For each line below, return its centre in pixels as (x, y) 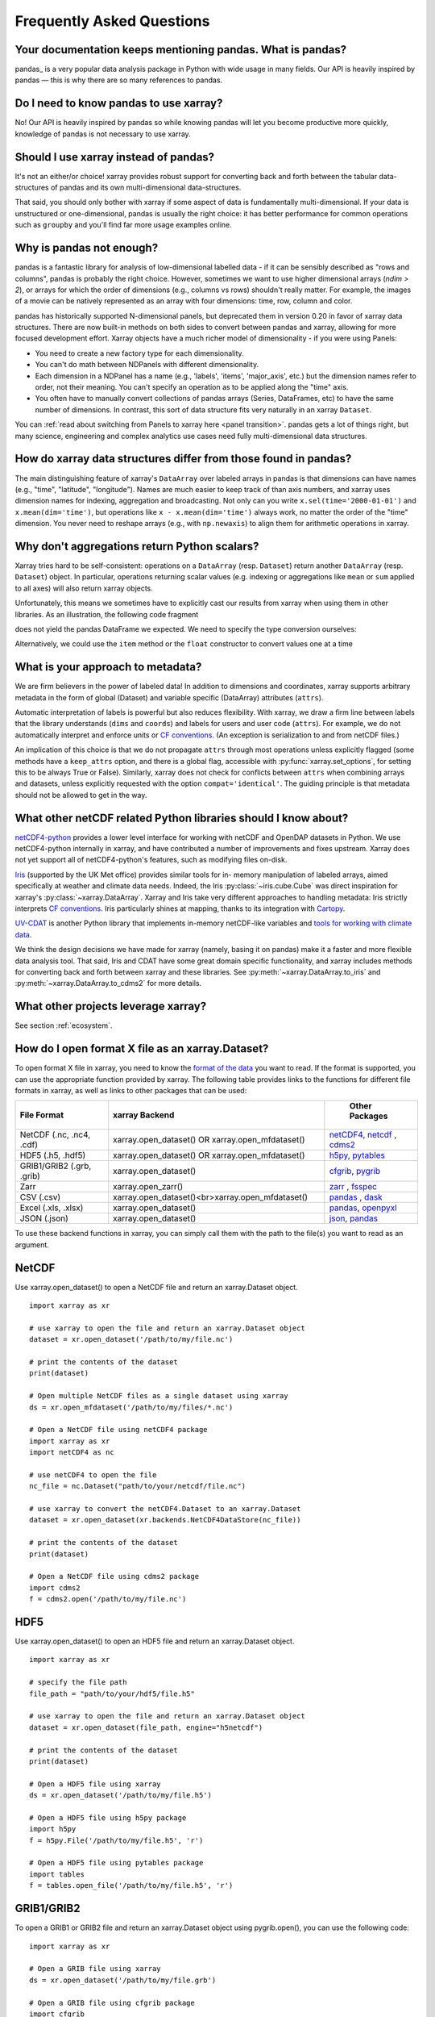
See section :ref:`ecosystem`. (64, 1025)
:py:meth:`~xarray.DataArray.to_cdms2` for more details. (108, 983)
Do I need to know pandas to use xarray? (119, 104)
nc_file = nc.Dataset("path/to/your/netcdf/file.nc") (137, 1486)
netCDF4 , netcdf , (363, 1135)
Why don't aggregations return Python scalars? (137, 546)
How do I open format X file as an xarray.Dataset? (142, 1049)
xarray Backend (144, 1115)
